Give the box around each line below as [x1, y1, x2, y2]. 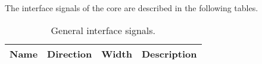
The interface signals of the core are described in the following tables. [5, 2, 258, 14]
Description [141, 46, 197, 60]
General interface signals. [51, 23, 155, 37]
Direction [47, 46, 92, 60]
